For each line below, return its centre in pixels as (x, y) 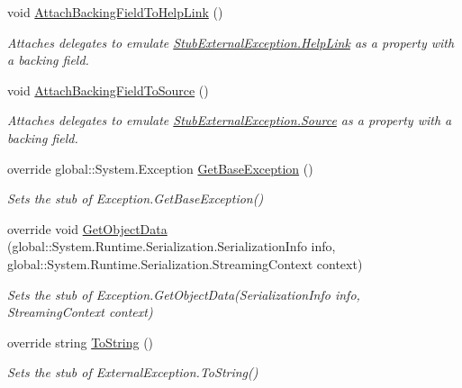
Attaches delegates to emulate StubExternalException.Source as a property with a (230, 120)
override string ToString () (81, 342)
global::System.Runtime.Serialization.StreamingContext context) (185, 263)
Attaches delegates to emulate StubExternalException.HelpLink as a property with (231, 42)
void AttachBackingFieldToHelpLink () (115, 12)
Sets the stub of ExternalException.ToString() (133, 372)
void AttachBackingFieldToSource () (108, 90)
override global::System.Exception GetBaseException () (160, 168)
